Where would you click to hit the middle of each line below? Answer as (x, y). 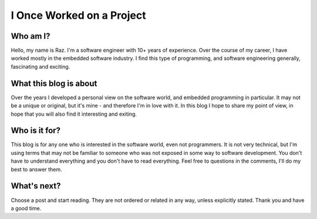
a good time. (26, 208)
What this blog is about (54, 83)
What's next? (36, 186)
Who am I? (31, 36)
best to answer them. (36, 169)
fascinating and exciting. (41, 66)
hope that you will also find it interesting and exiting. (74, 114)
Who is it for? (36, 131)
